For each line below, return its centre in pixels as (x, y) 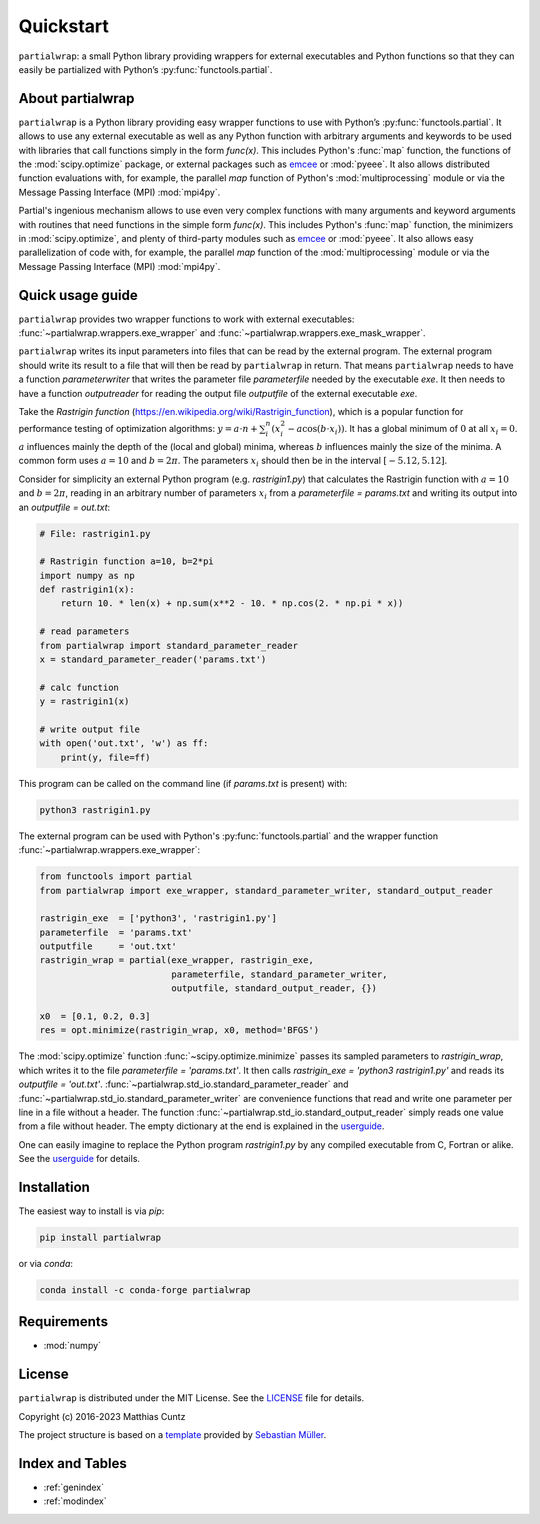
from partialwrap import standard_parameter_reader (169, 645)
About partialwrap (76, 98)
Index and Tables (72, 1463)
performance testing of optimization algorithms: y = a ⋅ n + (138, 429)
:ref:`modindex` (75, 1501)
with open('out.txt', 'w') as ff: (124, 743)
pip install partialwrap (100, 1238)
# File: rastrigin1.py (95, 533)
